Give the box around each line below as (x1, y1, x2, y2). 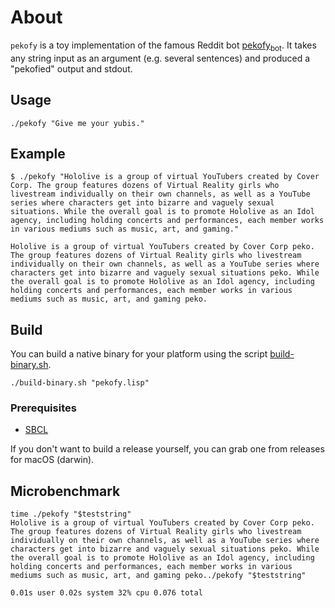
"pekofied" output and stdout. (10, 62, 133, 75)
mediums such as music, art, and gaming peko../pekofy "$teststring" (10, 571, 307, 581)
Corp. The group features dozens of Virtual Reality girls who (10, 181, 280, 191)
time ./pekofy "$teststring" (10, 509, 132, 520)
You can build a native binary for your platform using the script (10, 348, 268, 360)
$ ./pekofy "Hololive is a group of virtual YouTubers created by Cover (10, 172, 320, 182)
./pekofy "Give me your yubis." (10, 118, 145, 128)
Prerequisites (10, 401, 77, 415)
